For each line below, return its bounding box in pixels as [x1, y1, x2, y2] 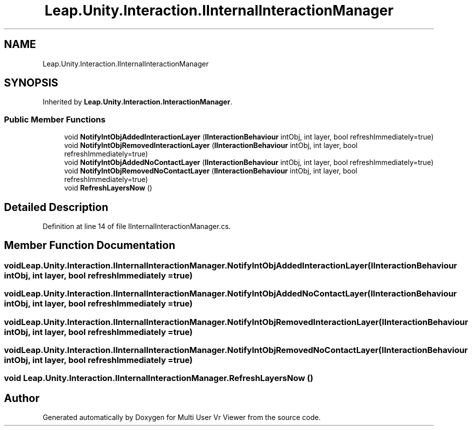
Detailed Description [4, 200, 108, 213]
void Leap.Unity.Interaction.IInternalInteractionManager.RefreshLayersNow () [4, 373, 313, 383]
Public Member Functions [4, 114, 105, 124]
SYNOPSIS [4, 76, 58, 89]
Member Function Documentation [4, 239, 175, 252]
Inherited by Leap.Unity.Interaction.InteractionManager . [42, 97, 232, 106]
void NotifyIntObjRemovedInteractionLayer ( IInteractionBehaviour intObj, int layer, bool [64, 141, 357, 150]
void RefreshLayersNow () [64, 183, 152, 192]
